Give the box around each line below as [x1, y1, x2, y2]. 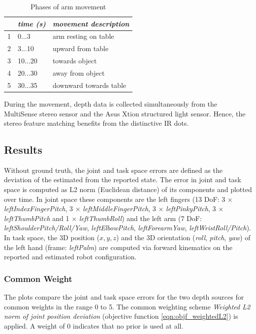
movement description [52, 18, 129, 28]
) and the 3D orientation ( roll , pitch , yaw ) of [116, 232, 251, 243]
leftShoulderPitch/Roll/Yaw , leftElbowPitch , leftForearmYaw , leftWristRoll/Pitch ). [4, 223, 252, 233]
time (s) [18, 18, 46, 28]
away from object [52, 67, 105, 78]
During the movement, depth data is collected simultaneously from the [4, 98, 217, 109]
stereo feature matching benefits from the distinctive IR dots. [4, 118, 189, 128]
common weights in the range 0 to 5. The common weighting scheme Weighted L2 [4, 301, 251, 311]
